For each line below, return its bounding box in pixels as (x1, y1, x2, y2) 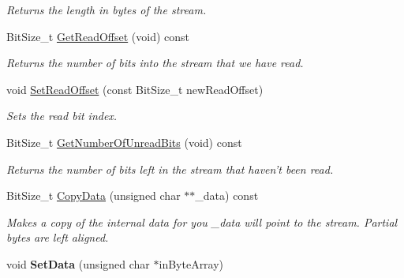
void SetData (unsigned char (6, 255, 150, 272)
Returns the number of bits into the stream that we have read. (6, 54, 304, 71)
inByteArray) (159, 255, 224, 272)
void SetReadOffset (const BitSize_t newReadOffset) (6, 81, 264, 97)
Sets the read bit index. (6, 107, 118, 124)
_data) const (195, 187, 259, 204)
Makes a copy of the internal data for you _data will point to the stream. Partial (6, 213, 398, 230)
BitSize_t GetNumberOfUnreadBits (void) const (6, 133, 242, 150)
